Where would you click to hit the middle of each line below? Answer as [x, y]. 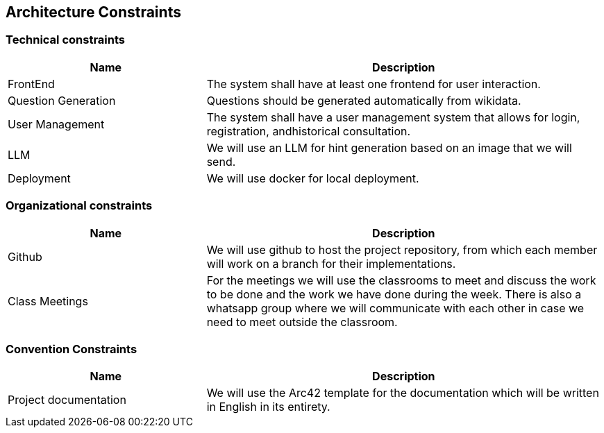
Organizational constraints [79, 206]
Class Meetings [48, 301]
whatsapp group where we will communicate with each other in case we [395, 308]
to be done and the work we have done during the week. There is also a [394, 294]
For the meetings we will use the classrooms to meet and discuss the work [401, 280]
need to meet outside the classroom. [302, 322]
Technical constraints [65, 40]
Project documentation [67, 400]
